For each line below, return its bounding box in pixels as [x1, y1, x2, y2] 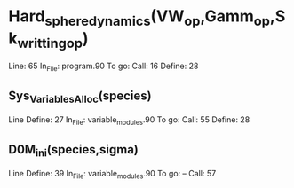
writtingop [17, 34, 83, 51]
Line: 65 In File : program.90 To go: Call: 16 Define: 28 [8, 60, 199, 73]
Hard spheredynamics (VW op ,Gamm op [8, 6, 271, 29]
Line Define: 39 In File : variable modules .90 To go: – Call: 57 [8, 168, 217, 181]
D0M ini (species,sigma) [8, 142, 139, 160]
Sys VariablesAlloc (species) [8, 89, 152, 106]
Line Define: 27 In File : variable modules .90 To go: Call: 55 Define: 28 [8, 114, 250, 127]
